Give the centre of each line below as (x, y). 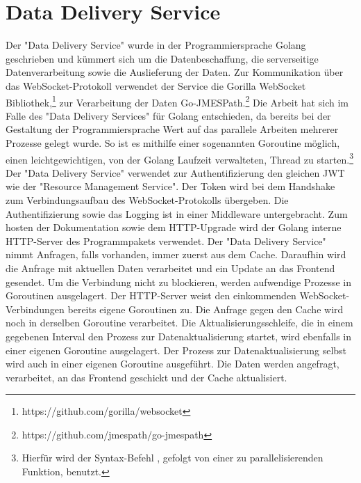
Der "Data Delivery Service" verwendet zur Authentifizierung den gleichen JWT (175, 172)
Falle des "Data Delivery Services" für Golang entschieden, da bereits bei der (168, 115)
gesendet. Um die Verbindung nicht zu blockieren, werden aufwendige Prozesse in (178, 282)
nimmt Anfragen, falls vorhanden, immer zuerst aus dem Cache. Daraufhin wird (176, 254)
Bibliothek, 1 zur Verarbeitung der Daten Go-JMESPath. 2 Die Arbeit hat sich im (177, 101)
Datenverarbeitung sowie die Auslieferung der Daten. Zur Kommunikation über (175, 72)
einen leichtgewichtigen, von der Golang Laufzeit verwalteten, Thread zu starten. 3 (180, 158)
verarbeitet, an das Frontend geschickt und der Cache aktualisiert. (146, 377)
